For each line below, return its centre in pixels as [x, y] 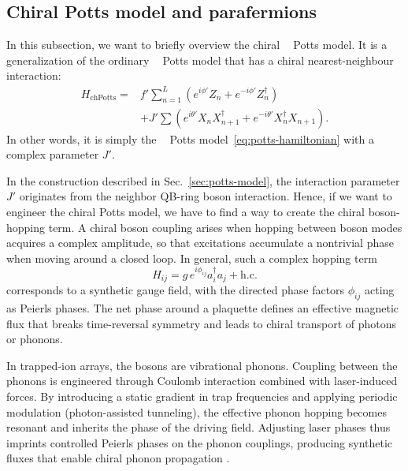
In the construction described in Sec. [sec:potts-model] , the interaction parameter [203, 180]
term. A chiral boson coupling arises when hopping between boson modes [225, 227]
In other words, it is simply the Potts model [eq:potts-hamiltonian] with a [190, 138]
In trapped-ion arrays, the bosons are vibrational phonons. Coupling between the [202, 365]
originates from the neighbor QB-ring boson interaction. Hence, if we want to [206, 196]
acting [379, 290]
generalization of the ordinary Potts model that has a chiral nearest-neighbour [200, 60]
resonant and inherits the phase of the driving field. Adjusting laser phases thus [198, 427]
